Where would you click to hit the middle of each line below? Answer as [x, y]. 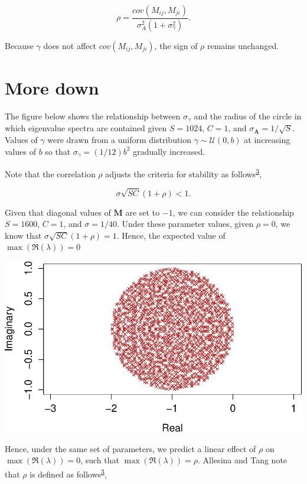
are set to [143, 212]
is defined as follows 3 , [68, 473]
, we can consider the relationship [233, 212]
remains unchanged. [243, 45]
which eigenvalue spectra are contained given [86, 128]
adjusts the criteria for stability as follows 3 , [183, 173]
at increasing [267, 140]
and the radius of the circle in [248, 116]
